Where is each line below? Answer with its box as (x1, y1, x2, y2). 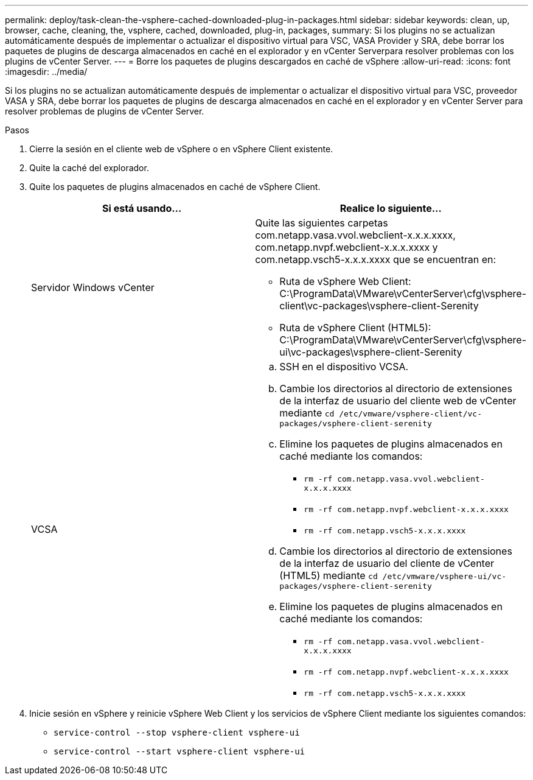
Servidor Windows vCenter (31, 281, 155, 293)
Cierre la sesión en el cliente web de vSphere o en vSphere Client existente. (29, 144, 333, 154)
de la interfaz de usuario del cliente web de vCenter (279, 395, 517, 407)
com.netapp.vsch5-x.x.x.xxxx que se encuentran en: (255, 253, 496, 265)
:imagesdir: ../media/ (5, 66, 88, 77)
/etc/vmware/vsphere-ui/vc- (382, 572, 507, 581)
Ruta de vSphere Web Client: (279, 275, 411, 287)
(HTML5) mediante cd (279, 569, 378, 581)
